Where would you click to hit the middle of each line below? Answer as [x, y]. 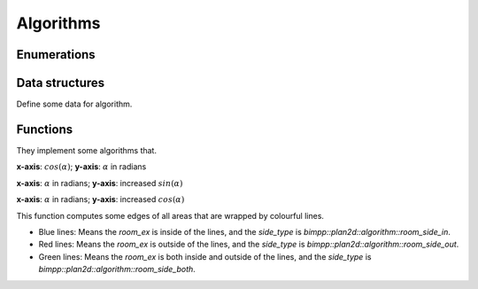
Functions [45, 129]
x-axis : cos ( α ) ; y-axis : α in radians [81, 167]
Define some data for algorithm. [74, 104]
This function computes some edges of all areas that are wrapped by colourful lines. [170, 215]
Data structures [61, 83]
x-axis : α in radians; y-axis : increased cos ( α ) [100, 199]
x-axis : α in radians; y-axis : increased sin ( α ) [100, 183]
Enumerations [56, 55]
